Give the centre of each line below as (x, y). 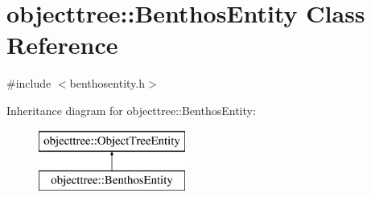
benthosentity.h (107, 83)
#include (29, 83)
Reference (62, 45)
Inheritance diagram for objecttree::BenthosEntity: (131, 110)
